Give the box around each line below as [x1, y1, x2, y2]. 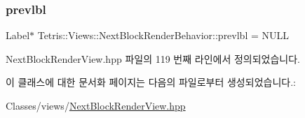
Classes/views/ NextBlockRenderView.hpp [6, 98, 186, 112]
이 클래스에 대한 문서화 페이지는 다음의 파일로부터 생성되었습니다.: [6, 75, 296, 89]
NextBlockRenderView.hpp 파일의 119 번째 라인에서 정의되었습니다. [6, 51, 300, 66]
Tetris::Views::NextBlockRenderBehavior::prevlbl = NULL [37, 28, 290, 43]
